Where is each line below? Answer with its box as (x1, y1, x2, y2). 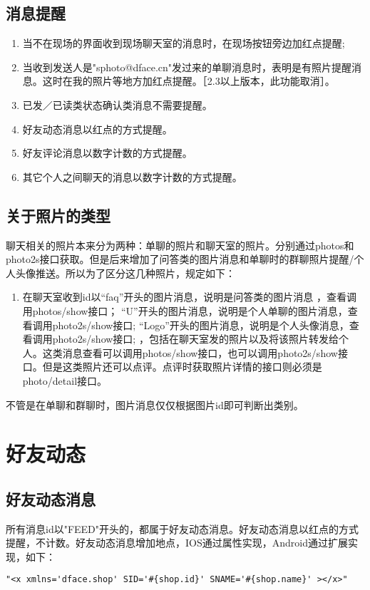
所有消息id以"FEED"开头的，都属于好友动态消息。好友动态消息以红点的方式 (6, 521, 359, 536)
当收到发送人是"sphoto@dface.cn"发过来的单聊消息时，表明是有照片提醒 (22, 59, 352, 74)
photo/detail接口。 (22, 373, 108, 388)
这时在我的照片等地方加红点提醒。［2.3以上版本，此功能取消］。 (42, 73, 335, 88)
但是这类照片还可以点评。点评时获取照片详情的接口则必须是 (42, 359, 322, 374)
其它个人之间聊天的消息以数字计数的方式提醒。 (22, 169, 242, 184)
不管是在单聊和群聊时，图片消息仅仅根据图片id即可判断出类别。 (6, 397, 304, 412)
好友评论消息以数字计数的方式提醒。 (22, 145, 192, 160)
